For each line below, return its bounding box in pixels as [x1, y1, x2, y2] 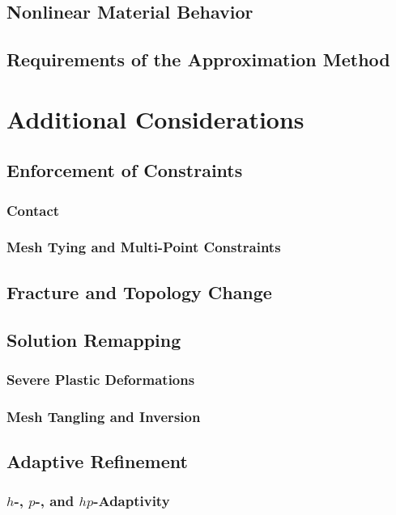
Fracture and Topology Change [6, 279, 272, 304]
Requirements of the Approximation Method [6, 47, 390, 72]
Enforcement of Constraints [6, 158, 243, 183]
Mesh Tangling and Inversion [6, 406, 201, 426]
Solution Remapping [6, 327, 181, 352]
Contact [6, 200, 60, 220]
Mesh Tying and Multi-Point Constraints [6, 237, 281, 257]
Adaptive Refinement [6, 449, 188, 474]
